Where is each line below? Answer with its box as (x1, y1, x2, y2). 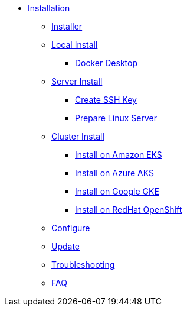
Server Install (51, 76, 103, 86)
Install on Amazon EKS (75, 150, 162, 160)
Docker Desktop (75, 58, 137, 68)
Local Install (51, 40, 98, 50)
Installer (51, 21, 83, 31)
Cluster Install (51, 131, 104, 141)
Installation (28, 3, 70, 13)
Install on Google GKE (75, 186, 159, 196)
